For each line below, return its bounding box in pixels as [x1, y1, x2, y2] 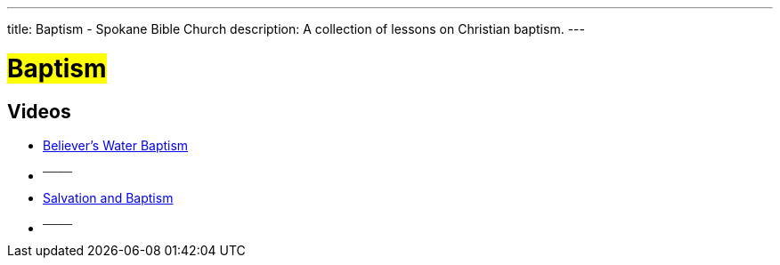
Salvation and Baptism [43, 189, 174, 205]
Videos [7, 100, 71, 123]
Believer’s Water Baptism [43, 137, 189, 153]
